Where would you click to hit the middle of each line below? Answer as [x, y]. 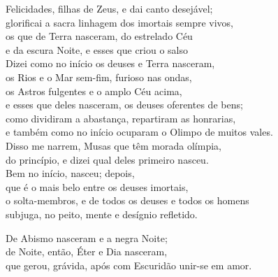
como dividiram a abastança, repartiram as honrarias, [121, 118]
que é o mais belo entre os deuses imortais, [97, 186]
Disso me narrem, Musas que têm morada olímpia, [114, 145]
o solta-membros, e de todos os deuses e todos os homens [127, 200]
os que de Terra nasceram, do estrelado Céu [99, 36]
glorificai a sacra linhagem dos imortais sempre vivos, [120, 22]
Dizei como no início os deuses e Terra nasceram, [110, 63]
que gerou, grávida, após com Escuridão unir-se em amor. [129, 265]
